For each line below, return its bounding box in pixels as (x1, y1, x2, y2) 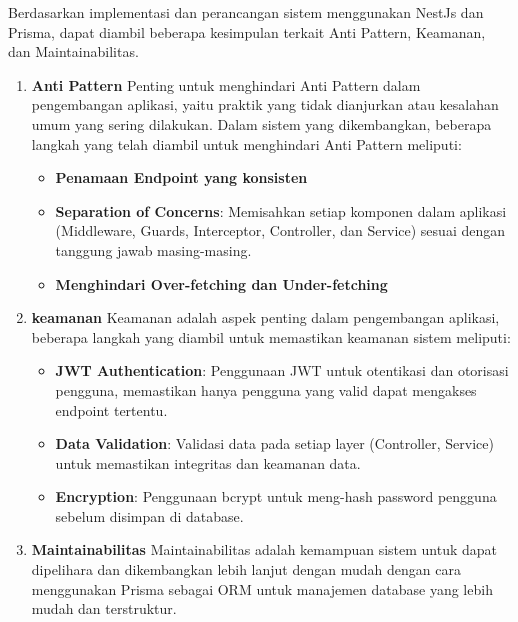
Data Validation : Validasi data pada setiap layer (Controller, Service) (55, 433, 494, 454)
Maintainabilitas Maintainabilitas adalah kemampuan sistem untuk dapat (31, 539, 498, 560)
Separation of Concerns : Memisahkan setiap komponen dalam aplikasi (55, 200, 507, 221)
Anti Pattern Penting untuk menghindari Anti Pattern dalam (31, 74, 421, 95)
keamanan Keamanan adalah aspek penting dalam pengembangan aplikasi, (31, 307, 500, 328)
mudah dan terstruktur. (31, 598, 177, 619)
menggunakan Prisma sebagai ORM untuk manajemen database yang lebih (31, 578, 493, 599)
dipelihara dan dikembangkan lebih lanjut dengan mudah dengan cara (31, 559, 461, 580)
